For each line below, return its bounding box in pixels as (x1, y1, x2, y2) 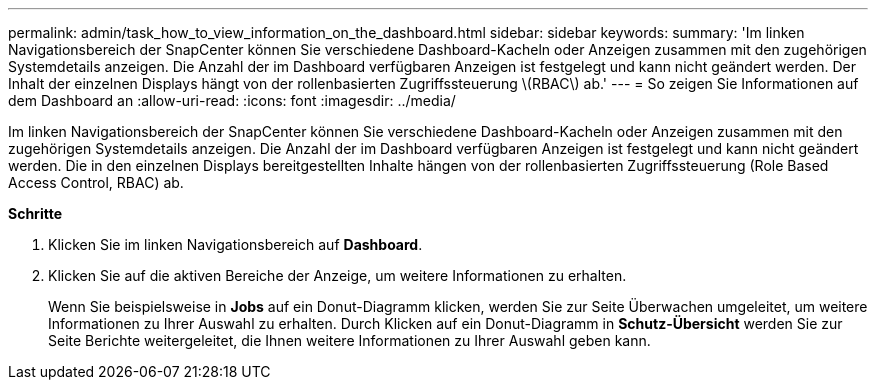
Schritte (8, 205, 62, 222)
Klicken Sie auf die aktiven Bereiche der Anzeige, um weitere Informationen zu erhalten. (48, 267, 627, 284)
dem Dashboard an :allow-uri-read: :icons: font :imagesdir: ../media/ (8, 92, 456, 109)
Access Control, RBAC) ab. (8, 174, 184, 191)
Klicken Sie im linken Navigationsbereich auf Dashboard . (48, 236, 423, 253)
